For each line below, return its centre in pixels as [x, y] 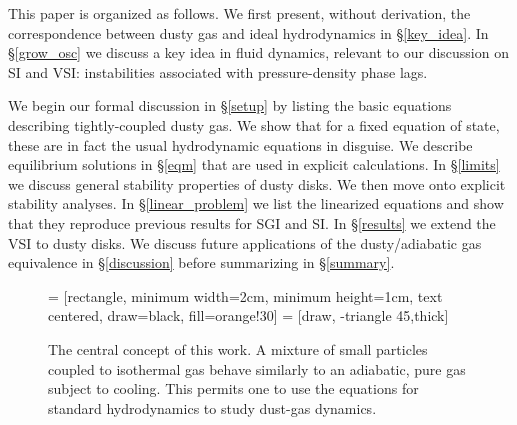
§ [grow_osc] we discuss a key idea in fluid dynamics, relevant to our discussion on [258, 52]
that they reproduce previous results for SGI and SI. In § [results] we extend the [252, 222]
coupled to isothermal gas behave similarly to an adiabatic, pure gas [257, 368]
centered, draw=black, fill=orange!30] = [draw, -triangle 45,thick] [248, 315]
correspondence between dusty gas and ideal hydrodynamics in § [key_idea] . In [248, 32]
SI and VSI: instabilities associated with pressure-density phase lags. [218, 71]
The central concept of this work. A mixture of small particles [238, 348]
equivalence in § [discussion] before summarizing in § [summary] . [201, 262]
